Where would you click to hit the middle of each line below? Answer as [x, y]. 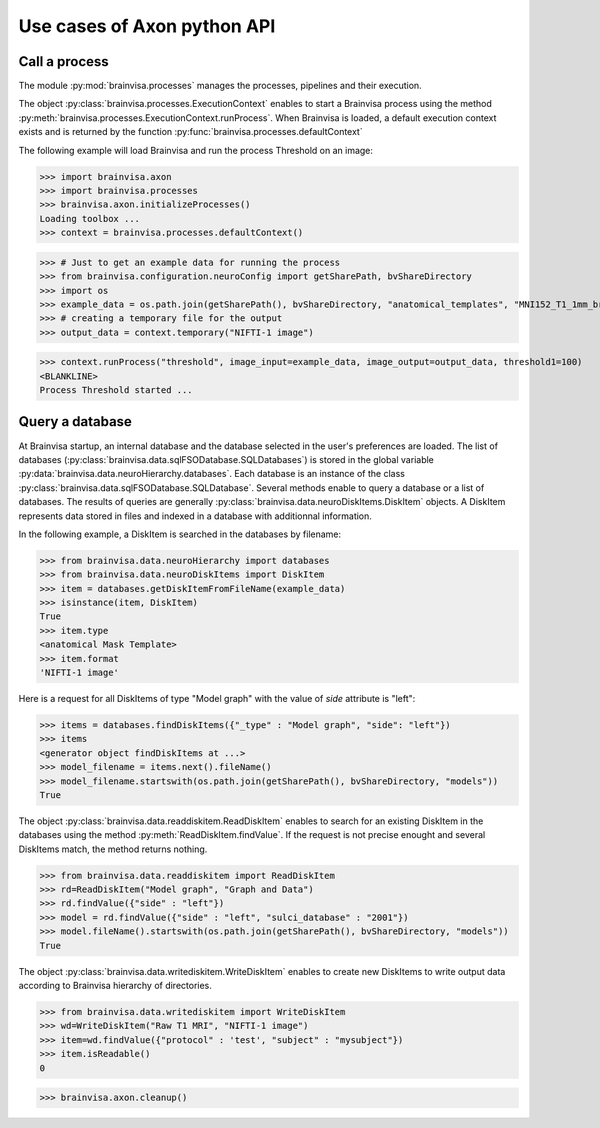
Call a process [63, 61]
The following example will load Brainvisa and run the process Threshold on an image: [196, 150]
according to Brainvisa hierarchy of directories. [115, 986]
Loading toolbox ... [89, 218]
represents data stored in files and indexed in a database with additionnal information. [195, 516]
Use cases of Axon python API [147, 26]
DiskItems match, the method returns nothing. [113, 849]
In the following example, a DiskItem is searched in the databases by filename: [180, 534]
